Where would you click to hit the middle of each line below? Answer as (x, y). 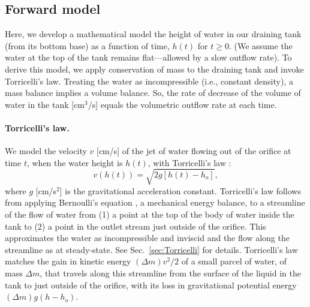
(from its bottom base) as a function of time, (87, 45)
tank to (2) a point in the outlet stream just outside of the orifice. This (136, 226)
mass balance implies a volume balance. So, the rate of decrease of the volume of (153, 93)
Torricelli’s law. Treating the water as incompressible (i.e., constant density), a (149, 81)
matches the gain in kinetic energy (68, 261)
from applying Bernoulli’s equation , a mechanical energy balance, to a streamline (155, 202)
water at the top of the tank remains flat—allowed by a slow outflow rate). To (148, 57)
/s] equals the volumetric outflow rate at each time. (182, 104)
